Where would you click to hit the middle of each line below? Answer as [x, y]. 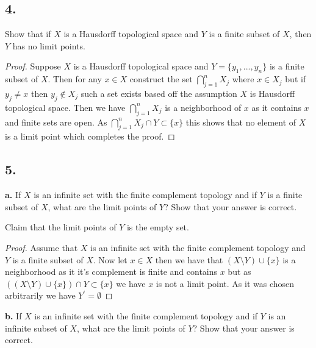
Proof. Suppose [33, 66]
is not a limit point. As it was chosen [225, 283]
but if [296, 79]
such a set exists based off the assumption [159, 93]
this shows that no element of [241, 122]
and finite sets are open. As [56, 122]
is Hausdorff [272, 93]
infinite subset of [36, 328]
